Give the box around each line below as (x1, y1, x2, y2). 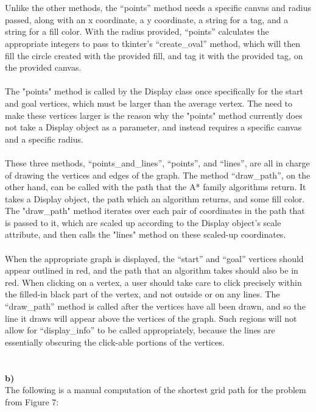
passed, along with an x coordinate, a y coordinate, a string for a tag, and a (5, 13, 289, 26)
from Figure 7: (5, 395, 59, 408)
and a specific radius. (5, 132, 83, 145)
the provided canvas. (5, 61, 82, 74)
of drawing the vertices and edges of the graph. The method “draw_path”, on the (5, 168, 311, 181)
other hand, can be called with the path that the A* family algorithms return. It (5, 180, 306, 193)
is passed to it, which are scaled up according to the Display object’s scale (5, 216, 281, 229)
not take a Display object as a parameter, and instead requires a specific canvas (5, 121, 302, 133)
